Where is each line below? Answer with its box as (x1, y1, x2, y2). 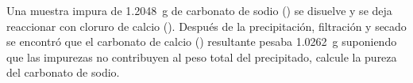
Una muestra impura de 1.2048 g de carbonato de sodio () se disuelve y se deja (6, 2, 392, 18)
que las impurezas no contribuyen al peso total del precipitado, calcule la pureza (6, 48, 397, 65)
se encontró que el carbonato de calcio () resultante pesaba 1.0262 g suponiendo (6, 33, 397, 50)
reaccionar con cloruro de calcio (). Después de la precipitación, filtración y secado (6, 17, 407, 34)
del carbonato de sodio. (6, 64, 120, 81)
